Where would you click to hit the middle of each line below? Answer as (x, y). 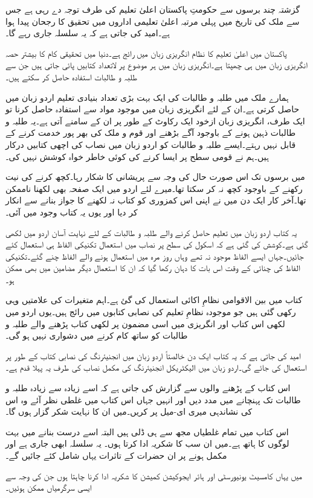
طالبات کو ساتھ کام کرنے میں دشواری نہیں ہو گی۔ (97, 335)
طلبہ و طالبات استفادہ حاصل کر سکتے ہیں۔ (72, 76)
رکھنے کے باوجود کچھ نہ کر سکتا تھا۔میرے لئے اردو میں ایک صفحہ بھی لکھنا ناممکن (154, 188)
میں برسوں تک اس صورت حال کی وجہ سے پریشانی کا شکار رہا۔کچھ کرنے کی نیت (155, 177)
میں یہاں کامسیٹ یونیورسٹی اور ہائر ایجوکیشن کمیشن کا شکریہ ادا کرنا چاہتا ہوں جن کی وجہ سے (154, 475)
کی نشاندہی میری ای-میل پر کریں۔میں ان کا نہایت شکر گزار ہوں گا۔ (129, 411)
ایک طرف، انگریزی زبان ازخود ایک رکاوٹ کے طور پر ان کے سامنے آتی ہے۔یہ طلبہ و (155, 120)
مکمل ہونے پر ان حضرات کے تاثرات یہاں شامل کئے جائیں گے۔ (116, 455)
